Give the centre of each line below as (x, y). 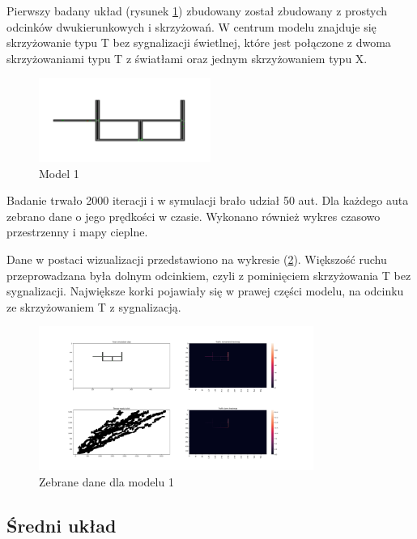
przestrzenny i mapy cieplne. (77, 232)
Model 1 (59, 173)
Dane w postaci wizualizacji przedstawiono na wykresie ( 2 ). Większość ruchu (197, 259)
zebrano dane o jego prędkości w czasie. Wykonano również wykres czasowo (194, 216)
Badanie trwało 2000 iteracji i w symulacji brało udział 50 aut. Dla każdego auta (208, 200)
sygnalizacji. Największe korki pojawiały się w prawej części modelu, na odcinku (205, 291)
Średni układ (62, 525)
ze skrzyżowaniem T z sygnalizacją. (94, 306)
